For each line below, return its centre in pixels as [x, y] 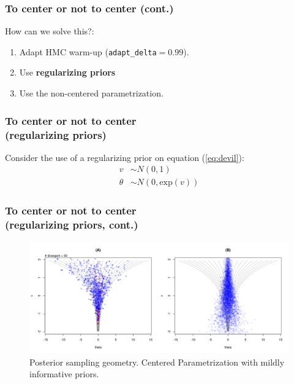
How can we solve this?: [50, 31]
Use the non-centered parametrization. [91, 93]
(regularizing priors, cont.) [72, 225]
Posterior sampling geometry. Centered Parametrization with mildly [157, 362]
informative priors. [64, 374]
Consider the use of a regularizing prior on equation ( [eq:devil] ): [125, 157]
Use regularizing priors [67, 72]
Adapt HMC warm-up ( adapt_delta [88, 51]
